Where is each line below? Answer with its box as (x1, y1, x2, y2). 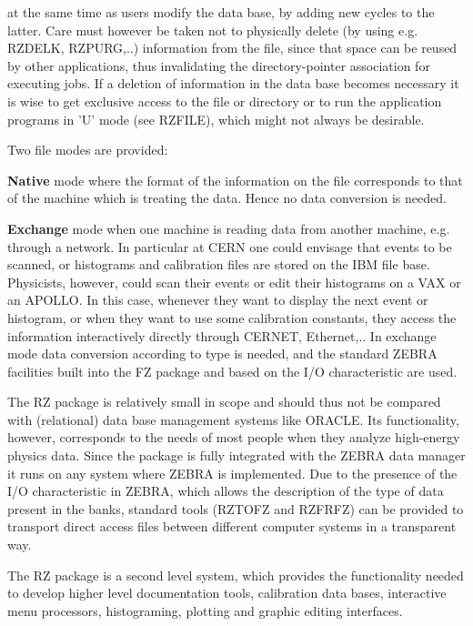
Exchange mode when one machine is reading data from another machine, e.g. (7, 218, 450, 237)
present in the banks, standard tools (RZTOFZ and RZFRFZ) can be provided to (7, 499, 464, 518)
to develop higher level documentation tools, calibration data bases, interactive (7, 583, 447, 602)
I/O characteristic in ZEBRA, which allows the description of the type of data (7, 481, 444, 500)
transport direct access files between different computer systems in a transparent (7, 517, 457, 536)
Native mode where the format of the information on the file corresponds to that (7, 170, 463, 189)
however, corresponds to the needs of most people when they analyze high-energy (7, 428, 460, 447)
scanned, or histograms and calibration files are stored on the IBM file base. (7, 255, 430, 274)
